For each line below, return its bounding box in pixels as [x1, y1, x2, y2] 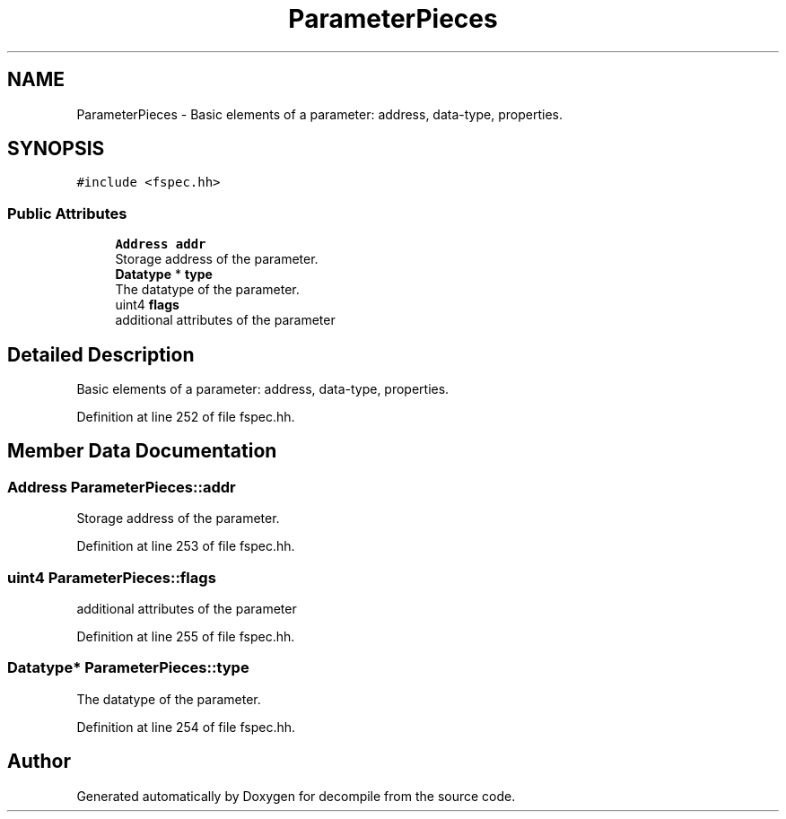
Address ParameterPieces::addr [7, 477, 236, 496]
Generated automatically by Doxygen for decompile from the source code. [76, 788, 516, 804]
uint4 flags [115, 297, 179, 313]
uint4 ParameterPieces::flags [7, 568, 216, 587]
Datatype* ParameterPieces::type [7, 658, 249, 677]
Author [7, 750, 71, 773]
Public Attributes [7, 204, 127, 222]
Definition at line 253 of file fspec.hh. [76, 538, 295, 554]
